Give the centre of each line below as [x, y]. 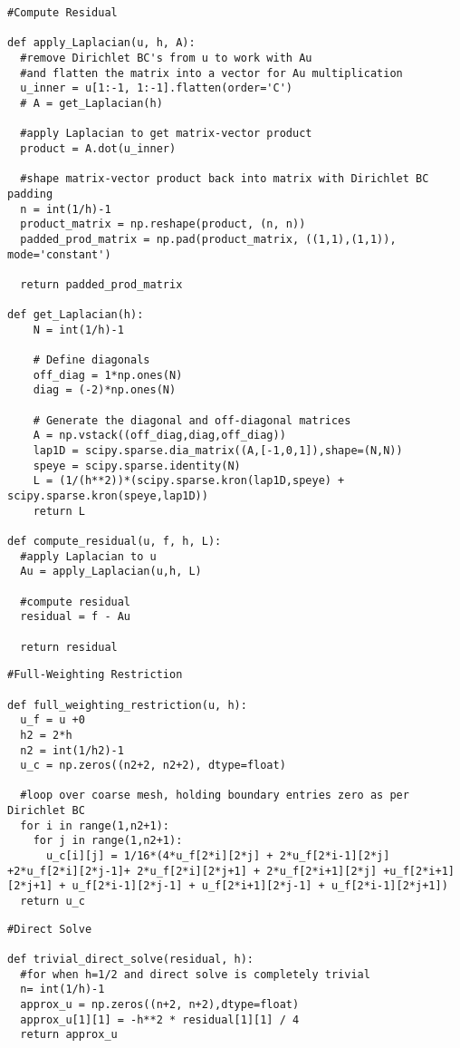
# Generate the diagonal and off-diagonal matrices [192, 420]
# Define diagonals [91, 360]
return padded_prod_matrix [101, 284]
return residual [69, 647]
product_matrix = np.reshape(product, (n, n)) [163, 224]
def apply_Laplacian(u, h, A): [101, 43]
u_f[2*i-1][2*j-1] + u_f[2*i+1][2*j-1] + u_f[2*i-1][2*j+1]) [260, 886]
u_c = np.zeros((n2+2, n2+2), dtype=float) [153, 766]
